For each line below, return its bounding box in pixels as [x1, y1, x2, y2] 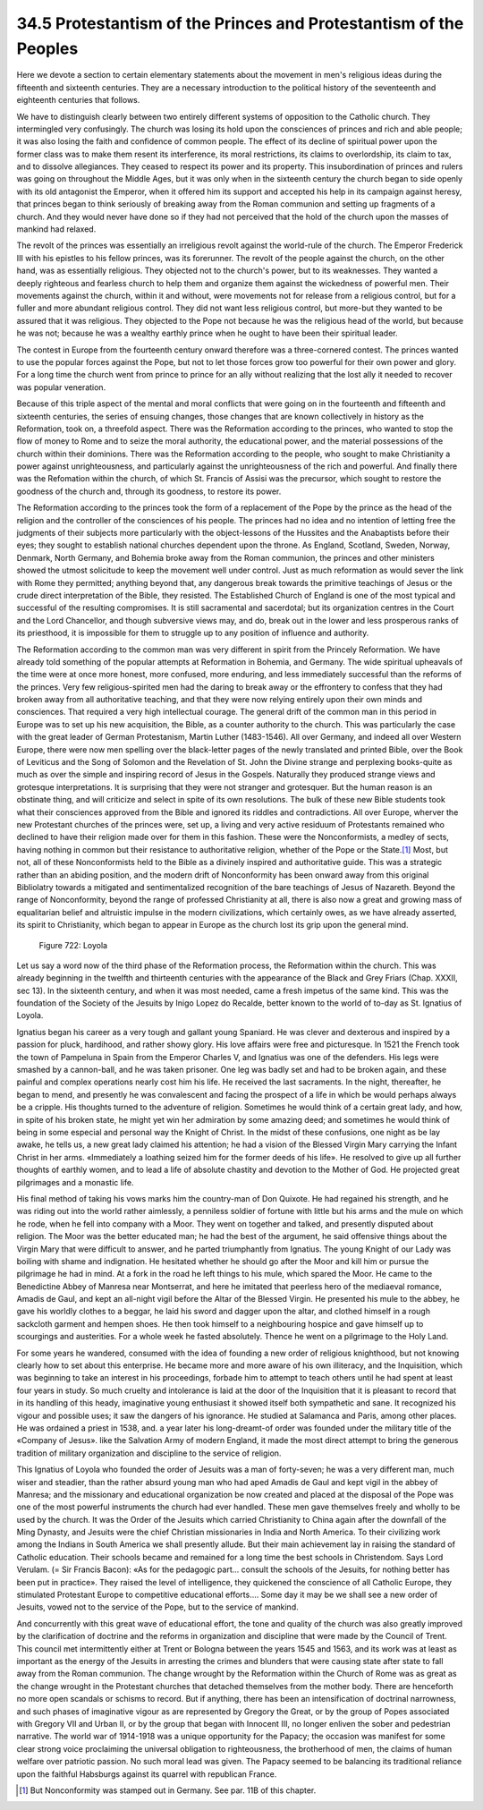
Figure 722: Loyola [38, 939, 107, 950]
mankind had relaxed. [16, 224, 97, 234]
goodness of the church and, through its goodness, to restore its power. [16, 486, 282, 497]
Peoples [16, 38, 79, 58]
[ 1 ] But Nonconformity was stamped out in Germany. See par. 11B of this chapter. [19, 1785, 317, 1796]
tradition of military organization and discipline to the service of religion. [16, 1448, 282, 1458]
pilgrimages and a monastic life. [16, 1177, 134, 1187]
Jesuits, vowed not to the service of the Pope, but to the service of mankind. [16, 1602, 299, 1612]
